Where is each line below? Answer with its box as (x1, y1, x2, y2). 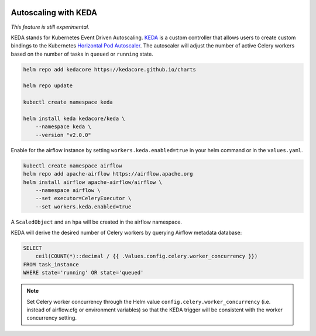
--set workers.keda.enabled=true (35, 203, 132, 210)
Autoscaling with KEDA (11, 8, 98, 18)
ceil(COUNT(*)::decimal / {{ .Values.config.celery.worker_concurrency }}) (35, 253, 258, 260)
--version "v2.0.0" (35, 132, 92, 138)
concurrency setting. (26, 314, 77, 321)
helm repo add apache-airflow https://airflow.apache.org (23, 170, 193, 177)
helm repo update (23, 83, 73, 89)
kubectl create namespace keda (23, 99, 114, 105)
